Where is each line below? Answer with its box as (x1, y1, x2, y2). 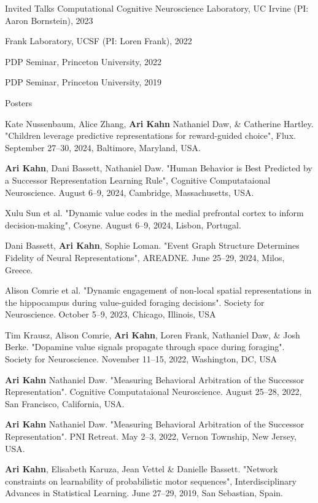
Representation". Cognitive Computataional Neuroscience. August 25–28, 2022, (5, 385, 302, 398)
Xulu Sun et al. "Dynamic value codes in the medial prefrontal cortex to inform (5, 206, 304, 219)
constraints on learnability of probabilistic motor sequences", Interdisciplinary (5, 474, 297, 487)
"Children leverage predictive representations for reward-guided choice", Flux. (5, 129, 296, 142)
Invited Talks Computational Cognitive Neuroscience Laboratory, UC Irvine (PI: (5, 2, 309, 14)
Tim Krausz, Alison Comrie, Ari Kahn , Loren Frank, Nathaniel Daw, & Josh (5, 328, 300, 341)
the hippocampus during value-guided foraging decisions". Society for (5, 295, 265, 308)
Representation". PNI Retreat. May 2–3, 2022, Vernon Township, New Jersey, (5, 430, 297, 443)
